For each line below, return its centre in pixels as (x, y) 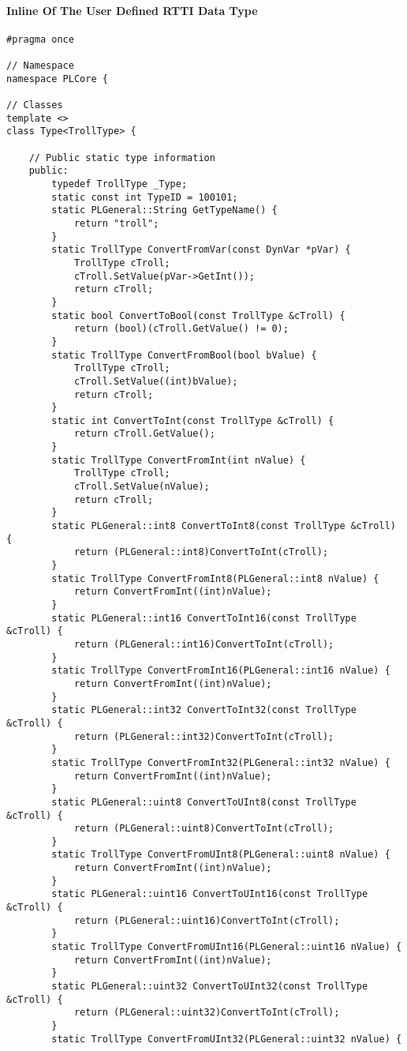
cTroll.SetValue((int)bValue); (156, 381)
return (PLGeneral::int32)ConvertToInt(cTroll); (204, 736)
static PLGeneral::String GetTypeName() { (164, 210)
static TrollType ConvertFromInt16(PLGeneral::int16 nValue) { (221, 671)
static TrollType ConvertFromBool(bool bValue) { (184, 355)
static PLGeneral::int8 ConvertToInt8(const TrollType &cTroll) (224, 526)
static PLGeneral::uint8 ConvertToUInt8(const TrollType (204, 802)
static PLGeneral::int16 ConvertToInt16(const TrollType (204, 618)
